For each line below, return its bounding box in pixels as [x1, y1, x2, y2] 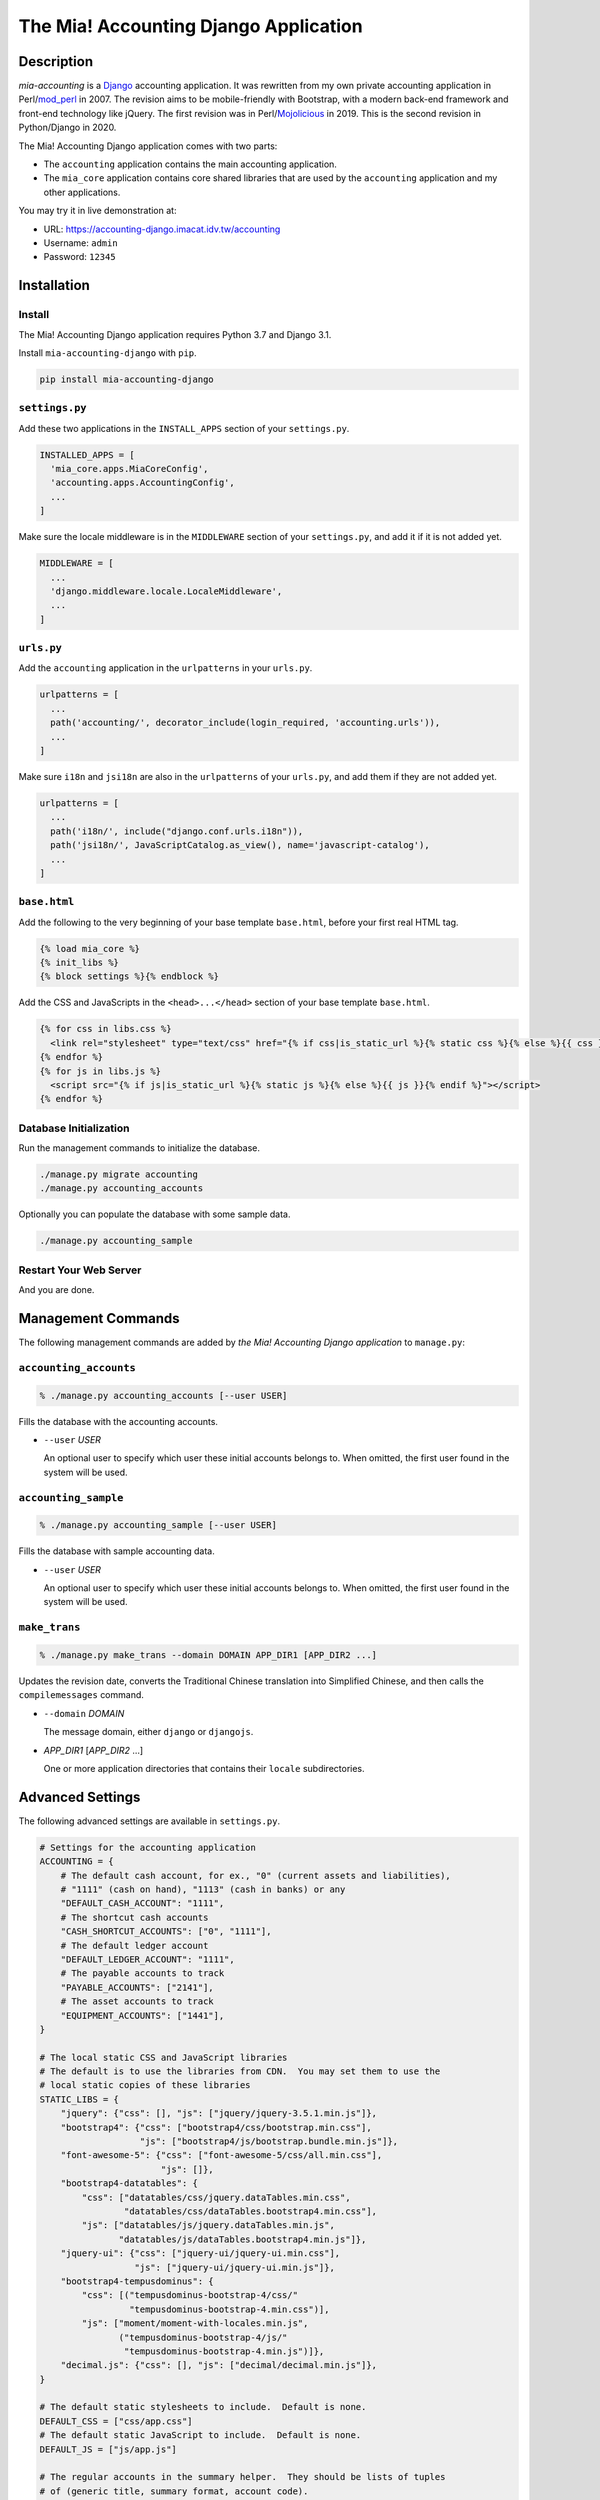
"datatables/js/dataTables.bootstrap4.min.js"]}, [118, 2233, 367, 2245]
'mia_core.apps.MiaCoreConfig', [50, 463, 209, 474]
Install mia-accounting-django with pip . [18, 346, 197, 359]
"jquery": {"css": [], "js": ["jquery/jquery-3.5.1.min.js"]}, [60, 2108, 378, 2119]
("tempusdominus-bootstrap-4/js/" [118, 2331, 288, 2343]
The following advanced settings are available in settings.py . [18, 1815, 280, 1827]
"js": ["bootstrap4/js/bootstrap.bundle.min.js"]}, [139, 2136, 399, 2147]
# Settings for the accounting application [39, 1841, 257, 1853]
